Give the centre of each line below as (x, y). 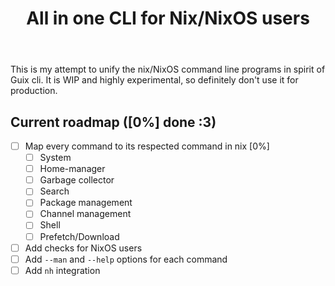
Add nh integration (62, 270)
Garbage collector (77, 180)
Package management (86, 203)
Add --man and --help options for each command (126, 259)
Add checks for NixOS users (83, 248)
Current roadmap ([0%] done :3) (113, 122)
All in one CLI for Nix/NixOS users (168, 18)
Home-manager (72, 169)
